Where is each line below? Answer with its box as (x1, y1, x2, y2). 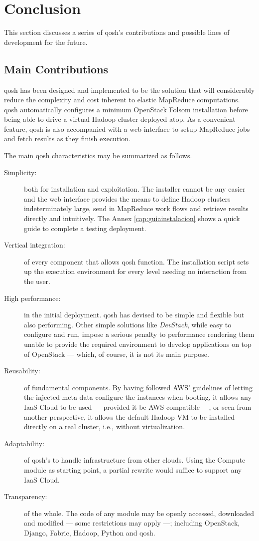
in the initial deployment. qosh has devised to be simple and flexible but (24, 309, 245, 320)
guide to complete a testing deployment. (24, 223, 146, 233)
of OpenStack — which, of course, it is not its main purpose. (24, 348, 209, 359)
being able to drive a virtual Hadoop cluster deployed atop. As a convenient (4, 114, 236, 124)
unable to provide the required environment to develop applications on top (24, 338, 252, 349)
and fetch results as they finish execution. (4, 133, 130, 144)
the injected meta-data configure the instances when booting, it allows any (24, 392, 252, 402)
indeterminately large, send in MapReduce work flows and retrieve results (24, 203, 249, 214)
